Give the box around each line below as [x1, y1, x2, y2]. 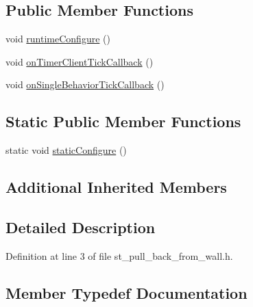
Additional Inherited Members [5, 176, 227, 198]
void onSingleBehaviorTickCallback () [5, 77, 165, 92]
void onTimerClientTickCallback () [5, 54, 154, 68]
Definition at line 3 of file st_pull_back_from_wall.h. [5, 248, 233, 263]
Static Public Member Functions [5, 111, 241, 132]
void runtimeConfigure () [5, 31, 110, 46]
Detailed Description [5, 216, 156, 237]
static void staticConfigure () [5, 143, 127, 157]
